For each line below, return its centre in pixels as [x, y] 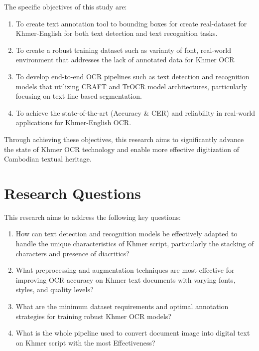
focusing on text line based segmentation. [79, 96]
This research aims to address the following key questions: [92, 217]
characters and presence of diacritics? [72, 253]
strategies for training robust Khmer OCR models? [93, 316]
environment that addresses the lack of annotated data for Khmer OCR [125, 60]
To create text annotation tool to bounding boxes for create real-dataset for [131, 23]
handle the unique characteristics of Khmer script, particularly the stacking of [135, 244]
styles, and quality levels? [55, 289]
